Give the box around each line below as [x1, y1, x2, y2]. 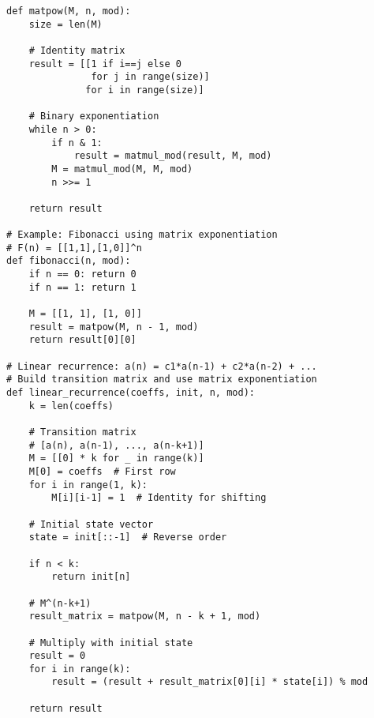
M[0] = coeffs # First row [28, 465, 176, 477]
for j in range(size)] [91, 71, 210, 83]
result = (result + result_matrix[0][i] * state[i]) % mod [51, 676, 368, 688]
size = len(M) [28, 18, 103, 30]
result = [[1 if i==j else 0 [28, 58, 181, 70]
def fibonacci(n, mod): [6, 255, 131, 267]
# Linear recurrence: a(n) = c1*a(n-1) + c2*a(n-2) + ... [6, 360, 317, 372]
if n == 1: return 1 [28, 281, 137, 293]
